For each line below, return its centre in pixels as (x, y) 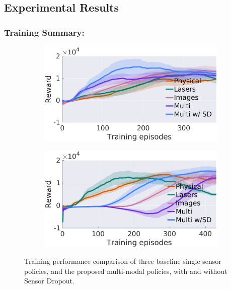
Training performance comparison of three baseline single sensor (123, 261)
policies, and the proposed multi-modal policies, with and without (126, 271)
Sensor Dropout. (49, 281)
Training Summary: (44, 32)
